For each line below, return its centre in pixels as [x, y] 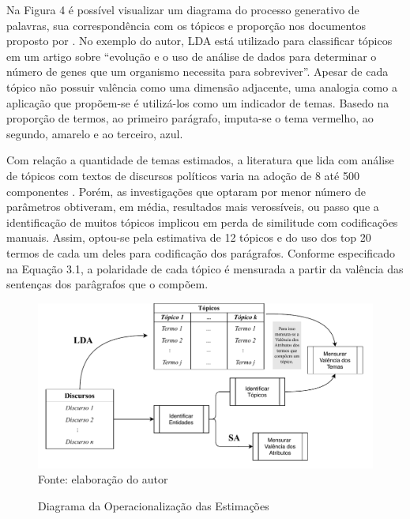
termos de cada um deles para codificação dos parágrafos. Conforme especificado [201, 252]
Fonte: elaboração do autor [103, 479]
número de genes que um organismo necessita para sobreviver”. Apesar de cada [197, 71]
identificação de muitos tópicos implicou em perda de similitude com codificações [202, 222]
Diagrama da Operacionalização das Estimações [154, 505]
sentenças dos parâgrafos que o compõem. [107, 284]
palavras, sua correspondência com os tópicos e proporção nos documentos [186, 25]
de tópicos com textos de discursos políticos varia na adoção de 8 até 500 [183, 175]
